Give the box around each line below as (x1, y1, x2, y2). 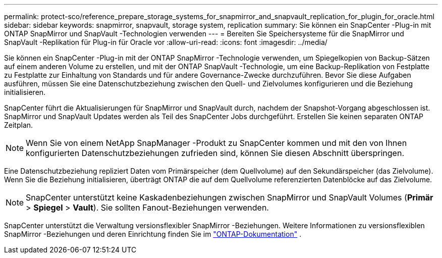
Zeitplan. (4, 121, 33, 129)
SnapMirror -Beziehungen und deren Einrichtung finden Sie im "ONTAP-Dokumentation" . (4, 230, 302, 238)
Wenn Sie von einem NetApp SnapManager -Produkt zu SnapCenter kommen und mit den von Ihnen (26, 138, 407, 148)
